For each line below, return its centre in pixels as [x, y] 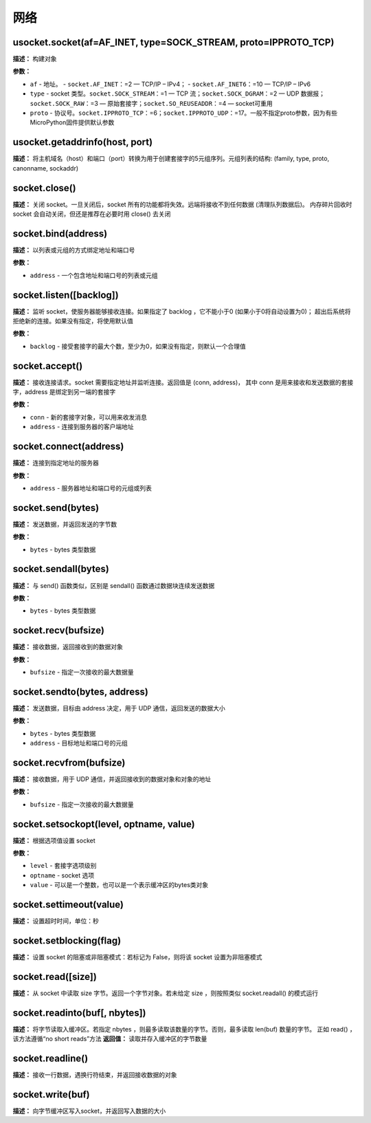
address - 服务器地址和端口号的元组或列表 [91, 488]
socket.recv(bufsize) [58, 630]
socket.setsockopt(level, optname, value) [104, 824]
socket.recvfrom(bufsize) [69, 762]
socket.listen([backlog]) [66, 295]
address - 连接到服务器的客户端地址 [82, 427]
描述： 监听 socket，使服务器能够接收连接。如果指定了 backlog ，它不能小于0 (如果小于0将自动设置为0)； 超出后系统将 [182, 311]
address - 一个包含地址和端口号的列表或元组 [94, 275]
